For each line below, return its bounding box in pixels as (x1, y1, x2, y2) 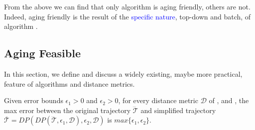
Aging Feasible (4, 45, 81, 61)
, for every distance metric (118, 95, 198, 106)
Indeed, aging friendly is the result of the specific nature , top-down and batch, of (4, 11, 251, 21)
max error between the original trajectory (4, 105, 131, 115)
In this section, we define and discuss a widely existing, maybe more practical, (4, 68, 243, 79)
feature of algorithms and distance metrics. (4, 78, 135, 89)
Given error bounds (4, 95, 63, 106)
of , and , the (209, 95, 249, 106)
